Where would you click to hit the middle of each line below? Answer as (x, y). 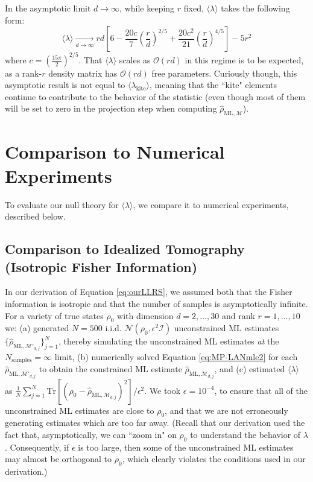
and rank (238, 315)
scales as (135, 59)
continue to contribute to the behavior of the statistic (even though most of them (155, 96)
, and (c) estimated (250, 369)
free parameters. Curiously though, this (224, 73)
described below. (35, 216)
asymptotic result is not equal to (65, 85)
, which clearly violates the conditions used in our (214, 459)
